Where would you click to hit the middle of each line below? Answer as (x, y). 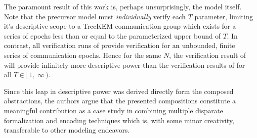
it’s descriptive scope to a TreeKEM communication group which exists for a (120, 26)
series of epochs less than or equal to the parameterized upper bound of (112, 35)
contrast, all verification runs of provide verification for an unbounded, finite (120, 45)
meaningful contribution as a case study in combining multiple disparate (114, 110)
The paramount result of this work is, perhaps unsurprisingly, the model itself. (123, 6)
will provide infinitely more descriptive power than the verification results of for (125, 65)
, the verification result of (207, 55)
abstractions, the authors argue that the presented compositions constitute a (120, 101)
